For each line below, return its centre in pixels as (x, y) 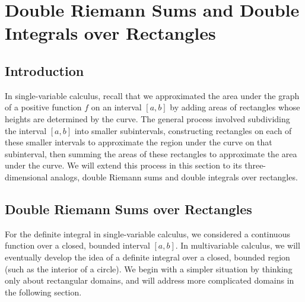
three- (255, 165)
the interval (26, 130)
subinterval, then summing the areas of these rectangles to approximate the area (151, 153)
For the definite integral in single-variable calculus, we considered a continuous (147, 233)
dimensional (26, 177)
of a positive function (43, 107)
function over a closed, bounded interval (77, 245)
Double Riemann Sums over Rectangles (128, 209)
